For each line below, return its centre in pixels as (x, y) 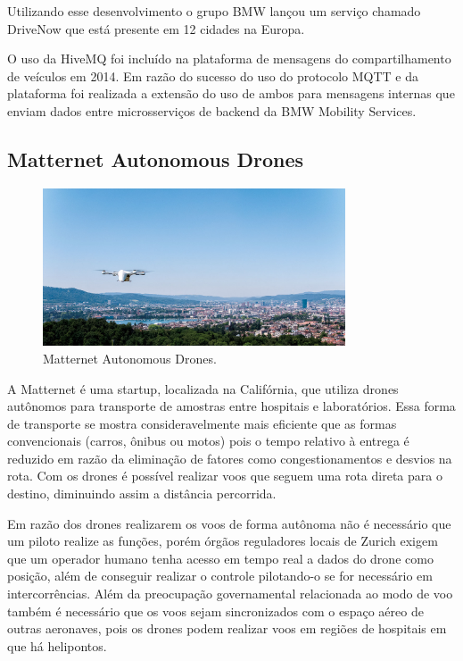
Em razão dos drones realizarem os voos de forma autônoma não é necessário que (229, 523)
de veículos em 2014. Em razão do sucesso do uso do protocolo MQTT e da (213, 75)
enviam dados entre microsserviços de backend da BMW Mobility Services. (212, 110)
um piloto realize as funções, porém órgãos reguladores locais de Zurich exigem (223, 541)
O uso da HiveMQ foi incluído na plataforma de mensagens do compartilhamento (229, 59)
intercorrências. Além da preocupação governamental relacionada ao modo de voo (230, 594)
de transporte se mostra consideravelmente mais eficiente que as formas (202, 423)
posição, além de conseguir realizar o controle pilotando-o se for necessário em (220, 576)
